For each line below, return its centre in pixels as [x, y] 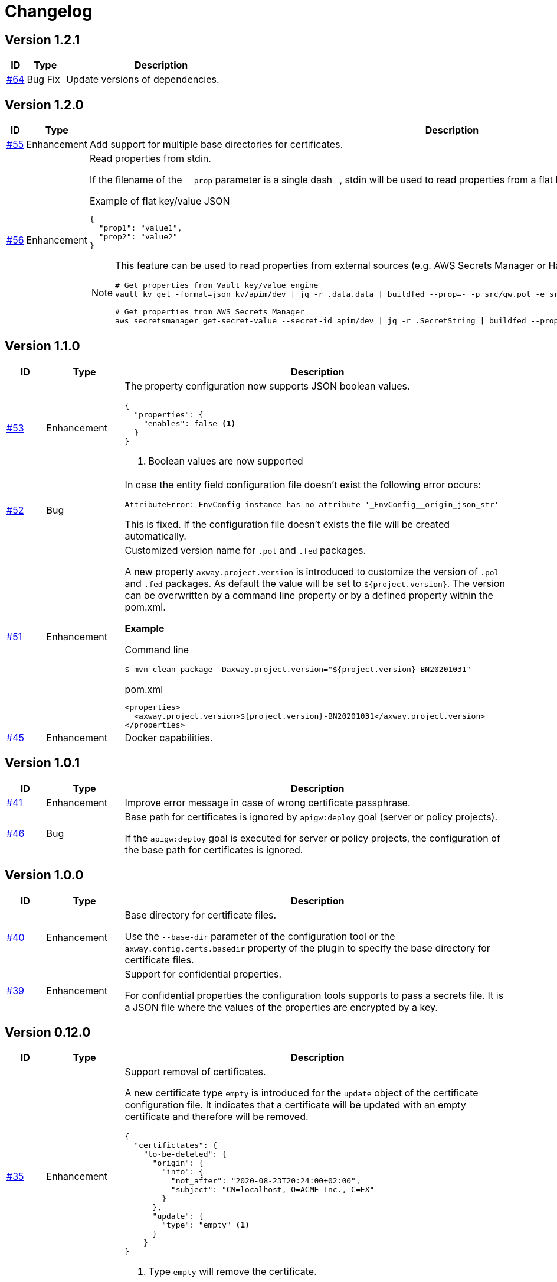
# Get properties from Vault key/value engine [217, 285]
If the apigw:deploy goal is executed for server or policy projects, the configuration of [312, 838]
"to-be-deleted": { [185, 1154]
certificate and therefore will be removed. [217, 1117]
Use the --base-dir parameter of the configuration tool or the [260, 936]
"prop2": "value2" [138, 237]
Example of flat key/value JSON [160, 201]
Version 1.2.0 [44, 105]
